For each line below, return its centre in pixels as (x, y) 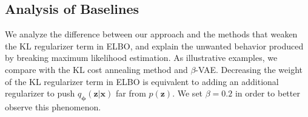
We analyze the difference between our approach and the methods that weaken (151, 34)
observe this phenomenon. (53, 106)
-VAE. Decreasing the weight (249, 69)
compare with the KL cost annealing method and (96, 69)
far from (131, 93)
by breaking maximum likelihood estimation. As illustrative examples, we (141, 58)
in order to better (267, 93)
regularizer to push (40, 93)
